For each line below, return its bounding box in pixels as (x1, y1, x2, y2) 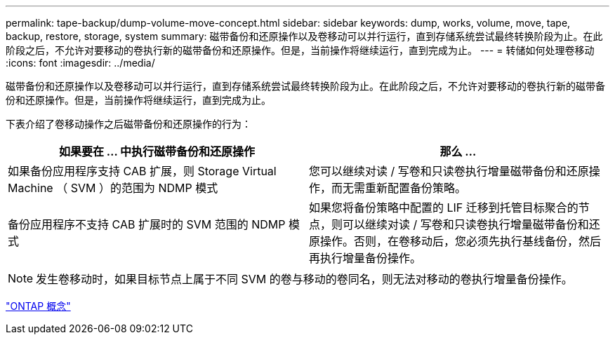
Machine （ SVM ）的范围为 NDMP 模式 (8, 181, 218, 195)
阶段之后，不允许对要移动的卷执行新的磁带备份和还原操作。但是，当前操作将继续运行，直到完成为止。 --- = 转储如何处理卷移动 (6, 44, 595, 56)
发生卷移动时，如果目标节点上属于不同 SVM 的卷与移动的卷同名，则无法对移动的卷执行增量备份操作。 (36, 272, 573, 286)
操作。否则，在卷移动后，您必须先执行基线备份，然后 (320, 234, 602, 248)
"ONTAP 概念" (6, 300, 71, 312)
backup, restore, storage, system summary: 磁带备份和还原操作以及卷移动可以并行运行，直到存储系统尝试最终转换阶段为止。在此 (6, 30, 603, 42)
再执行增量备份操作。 (309, 251, 422, 265)
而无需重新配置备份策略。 (331, 181, 467, 195)
